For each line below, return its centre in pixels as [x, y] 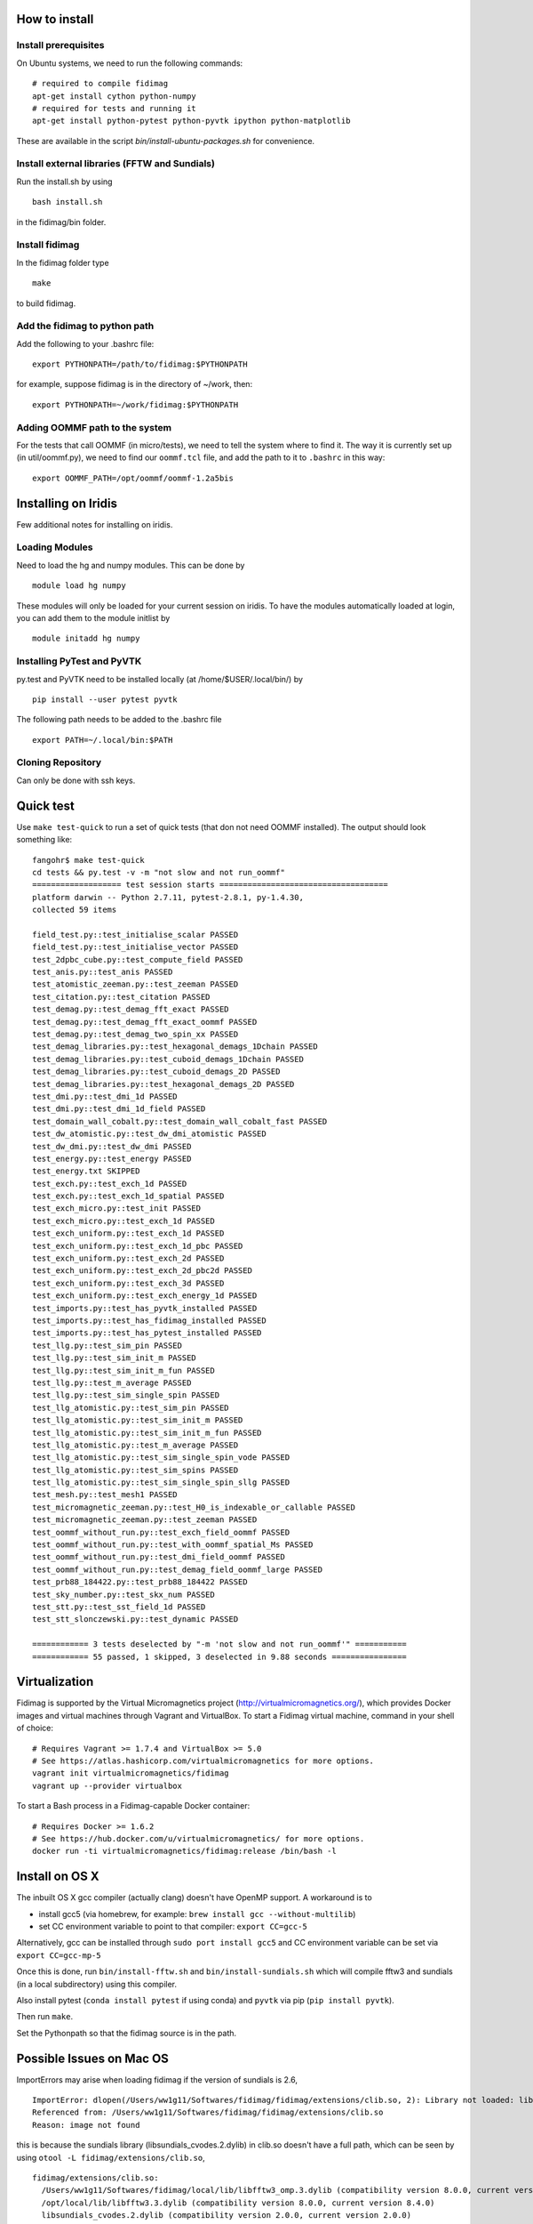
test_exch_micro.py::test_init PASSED [117, 1209]
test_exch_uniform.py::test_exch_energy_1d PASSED [145, 1296]
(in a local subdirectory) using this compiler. [97, 1984]
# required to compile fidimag [100, 84]
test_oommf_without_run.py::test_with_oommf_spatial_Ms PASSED [173, 1545]
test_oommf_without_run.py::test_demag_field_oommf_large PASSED [178, 1569]
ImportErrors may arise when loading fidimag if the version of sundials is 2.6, [157, 2079]
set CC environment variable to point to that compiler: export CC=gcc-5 [173, 1927]
